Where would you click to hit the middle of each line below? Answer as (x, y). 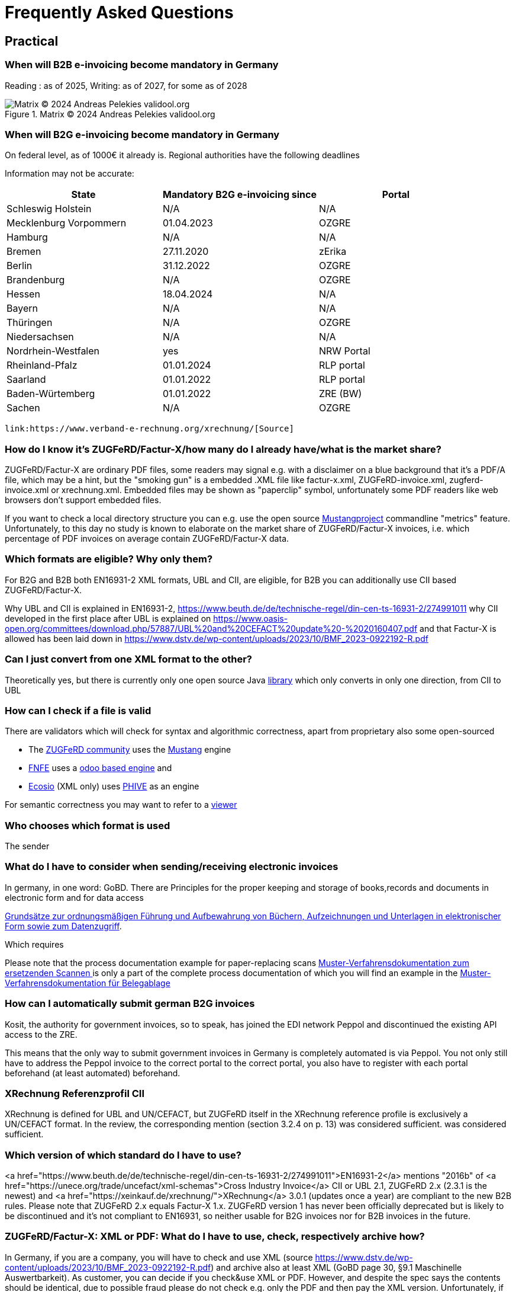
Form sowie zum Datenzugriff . (63, 926)
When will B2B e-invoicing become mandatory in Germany (142, 65)
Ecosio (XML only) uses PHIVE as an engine (114, 786)
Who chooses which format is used (88, 825)
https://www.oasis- (251, 618)
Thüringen (30, 323)
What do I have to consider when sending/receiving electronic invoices (172, 867)
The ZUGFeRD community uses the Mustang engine (130, 750)
